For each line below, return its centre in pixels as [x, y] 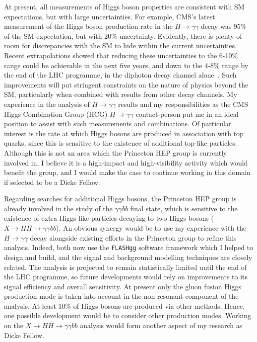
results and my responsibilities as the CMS [183, 104]
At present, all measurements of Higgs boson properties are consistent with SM [124, 6]
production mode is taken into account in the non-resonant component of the [121, 296]
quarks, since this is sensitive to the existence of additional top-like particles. [121, 143]
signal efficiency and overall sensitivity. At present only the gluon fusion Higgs [123, 286]
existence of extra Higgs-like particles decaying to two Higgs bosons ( [109, 218]
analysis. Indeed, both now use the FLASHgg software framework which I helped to [129, 247]
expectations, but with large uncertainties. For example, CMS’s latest [110, 16]
